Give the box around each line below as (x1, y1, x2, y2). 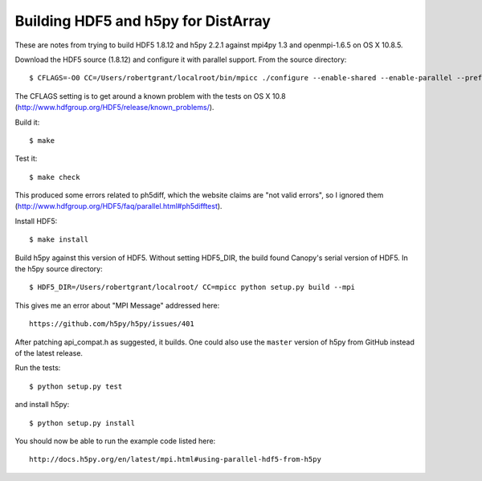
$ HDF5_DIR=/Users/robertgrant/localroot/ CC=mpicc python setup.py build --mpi (29, 283, 356, 292)
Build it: (14, 117, 40, 127)
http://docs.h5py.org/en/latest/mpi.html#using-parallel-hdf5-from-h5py (29, 455, 321, 464)
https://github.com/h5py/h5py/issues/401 (29, 320, 194, 328)
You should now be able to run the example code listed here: (14, 436, 216, 446)
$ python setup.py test (29, 381, 123, 391)
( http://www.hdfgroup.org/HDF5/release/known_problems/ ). (14, 103, 214, 112)
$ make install (29, 235, 89, 244)
